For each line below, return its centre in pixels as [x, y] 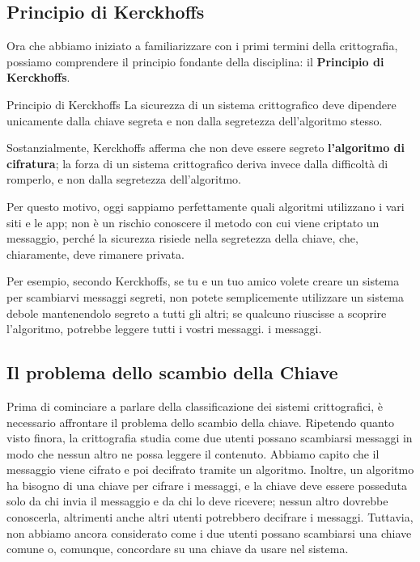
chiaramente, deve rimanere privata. [95, 254]
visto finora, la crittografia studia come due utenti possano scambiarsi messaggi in [210, 438]
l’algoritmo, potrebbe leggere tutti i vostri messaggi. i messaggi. [164, 329]
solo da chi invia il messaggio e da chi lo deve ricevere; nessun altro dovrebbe [197, 501]
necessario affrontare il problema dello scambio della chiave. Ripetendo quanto [200, 422]
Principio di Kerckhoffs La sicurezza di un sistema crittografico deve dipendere [202, 104]
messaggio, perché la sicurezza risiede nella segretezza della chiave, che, [182, 238]
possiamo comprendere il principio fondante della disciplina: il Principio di [195, 61]
